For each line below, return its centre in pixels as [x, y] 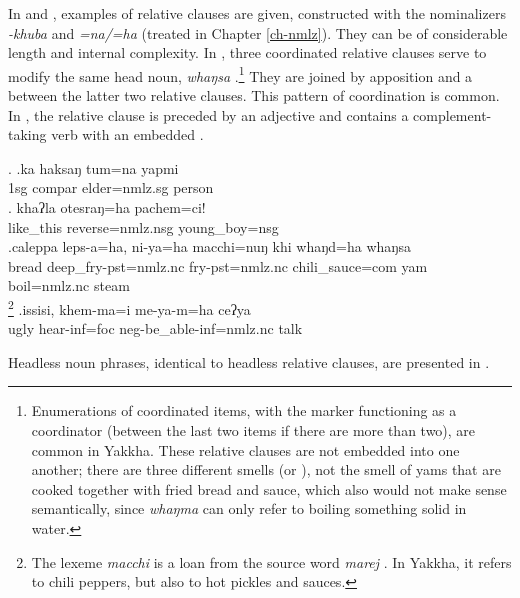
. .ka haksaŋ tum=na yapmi [93, 167]
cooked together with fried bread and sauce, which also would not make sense [269, 488]
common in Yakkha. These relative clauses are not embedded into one [245, 449]
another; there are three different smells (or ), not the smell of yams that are [266, 469]
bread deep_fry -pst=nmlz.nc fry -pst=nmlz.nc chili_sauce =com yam [218, 265]
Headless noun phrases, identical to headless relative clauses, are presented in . [249, 361]
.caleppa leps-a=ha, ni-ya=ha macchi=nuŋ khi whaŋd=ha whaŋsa [209, 246]
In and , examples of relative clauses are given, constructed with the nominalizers [257, 13]
